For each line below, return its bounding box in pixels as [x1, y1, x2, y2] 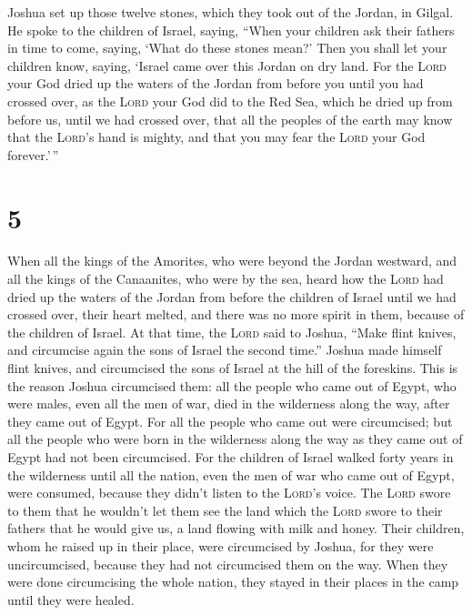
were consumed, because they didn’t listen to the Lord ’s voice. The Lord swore [7, 483, 451, 502]
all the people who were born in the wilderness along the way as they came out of [7, 429, 463, 449]
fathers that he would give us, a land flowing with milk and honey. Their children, [7, 519, 465, 538]
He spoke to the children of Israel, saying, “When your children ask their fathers [7, 20, 455, 39]
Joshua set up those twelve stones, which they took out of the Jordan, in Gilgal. [7, 3, 454, 21]
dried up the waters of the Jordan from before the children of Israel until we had [7, 287, 457, 306]
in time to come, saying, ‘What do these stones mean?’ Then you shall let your [7, 38, 447, 57]
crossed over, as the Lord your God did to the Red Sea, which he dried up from [7, 91, 453, 110]
